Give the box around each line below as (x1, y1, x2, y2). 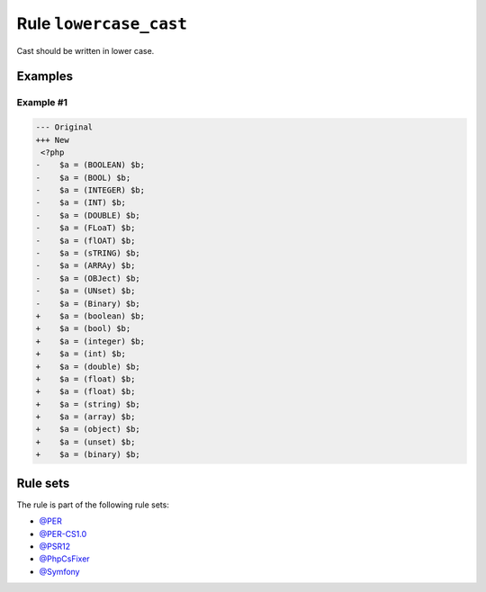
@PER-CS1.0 (39, 528, 87, 539)
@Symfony (39, 566, 80, 577)
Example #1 (16, 96, 67, 109)
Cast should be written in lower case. (16, 45, 155, 56)
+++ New (35, 135, 69, 145)
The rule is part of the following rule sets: (16, 499, 170, 510)
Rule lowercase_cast (16, 13, 188, 33)
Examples (16, 68, 74, 85)
